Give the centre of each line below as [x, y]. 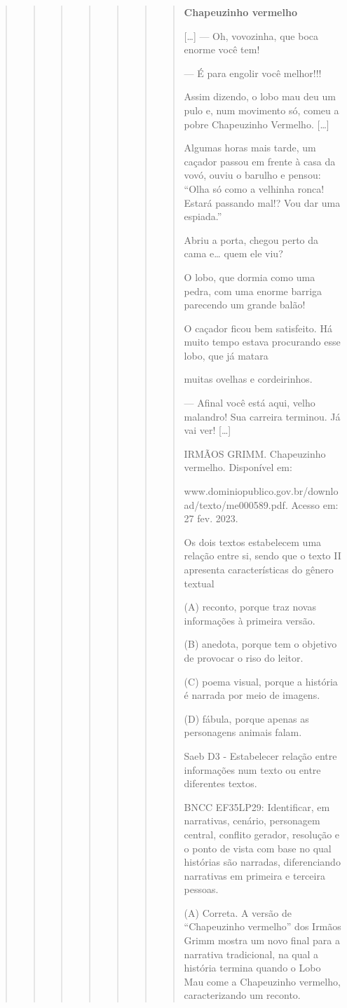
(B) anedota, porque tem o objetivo [260, 644]
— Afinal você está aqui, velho [250, 403]
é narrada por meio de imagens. [252, 695]
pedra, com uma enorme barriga [253, 291]
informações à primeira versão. [250, 620]
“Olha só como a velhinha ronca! [254, 188]
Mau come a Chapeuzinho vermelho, [262, 981]
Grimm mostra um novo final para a [262, 940]
